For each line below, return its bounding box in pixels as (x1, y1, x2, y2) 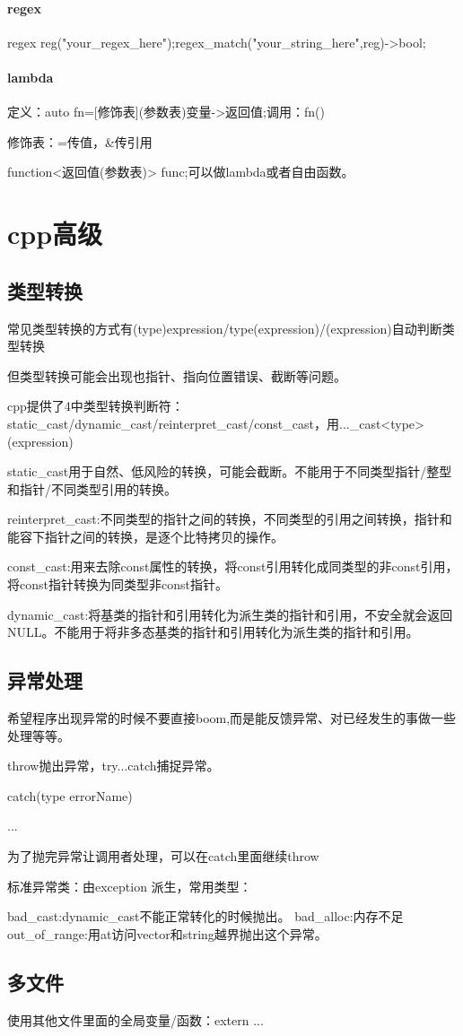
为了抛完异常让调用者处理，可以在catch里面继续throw (7, 847, 319, 866)
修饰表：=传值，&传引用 (7, 132, 153, 151)
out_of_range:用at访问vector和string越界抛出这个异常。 (7, 924, 328, 943)
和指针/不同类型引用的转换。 (7, 479, 177, 498)
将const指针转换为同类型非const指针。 (7, 575, 228, 594)
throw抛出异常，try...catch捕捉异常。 (7, 756, 220, 775)
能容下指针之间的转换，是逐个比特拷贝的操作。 (7, 527, 284, 545)
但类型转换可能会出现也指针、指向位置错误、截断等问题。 (7, 366, 346, 385)
